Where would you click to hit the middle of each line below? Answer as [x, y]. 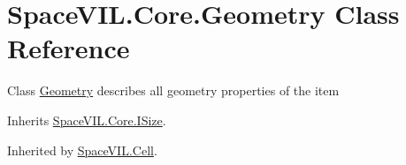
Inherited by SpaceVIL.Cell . [82, 150]
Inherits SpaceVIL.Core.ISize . [87, 120]
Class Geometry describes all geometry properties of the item [173, 90]
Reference [69, 48]
